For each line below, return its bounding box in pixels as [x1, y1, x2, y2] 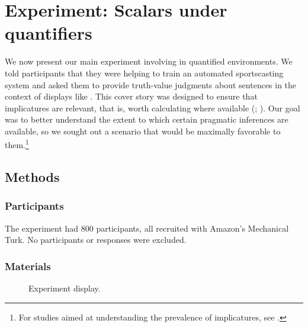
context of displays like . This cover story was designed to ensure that [5, 90, 258, 102]
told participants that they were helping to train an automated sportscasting [5, 66, 284, 79]
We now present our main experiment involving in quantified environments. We [5, 55, 293, 68]
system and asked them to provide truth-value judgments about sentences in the [5, 78, 297, 91]
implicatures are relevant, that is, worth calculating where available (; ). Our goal [5, 101, 300, 114]
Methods [5, 168, 60, 186]
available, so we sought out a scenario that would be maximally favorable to [5, 124, 281, 137]
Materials [5, 258, 51, 273]
